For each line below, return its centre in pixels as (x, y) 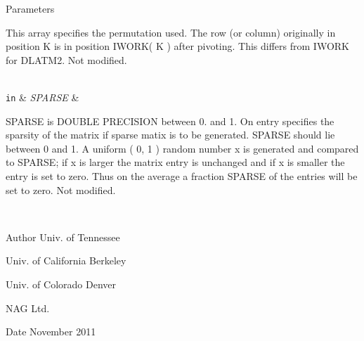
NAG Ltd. (28, 308)
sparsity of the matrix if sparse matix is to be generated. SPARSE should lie (170, 135)
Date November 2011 (51, 332)
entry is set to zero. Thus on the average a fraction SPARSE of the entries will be (182, 176)
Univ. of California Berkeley (66, 260)
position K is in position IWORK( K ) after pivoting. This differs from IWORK (177, 46)
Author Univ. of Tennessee (63, 237)
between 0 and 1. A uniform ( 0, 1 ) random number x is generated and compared (182, 148)
